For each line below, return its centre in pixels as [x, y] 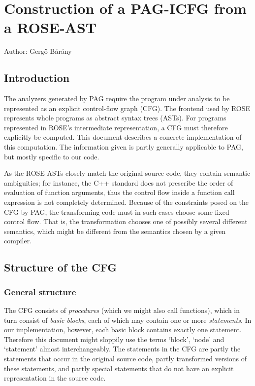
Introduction [37, 78]
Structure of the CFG [61, 267]
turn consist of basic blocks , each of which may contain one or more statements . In [128, 320]
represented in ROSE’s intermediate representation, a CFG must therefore [116, 127]
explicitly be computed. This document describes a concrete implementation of [123, 137]
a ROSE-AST [50, 27]
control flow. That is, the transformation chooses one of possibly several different [126, 221]
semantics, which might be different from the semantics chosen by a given [115, 231]
